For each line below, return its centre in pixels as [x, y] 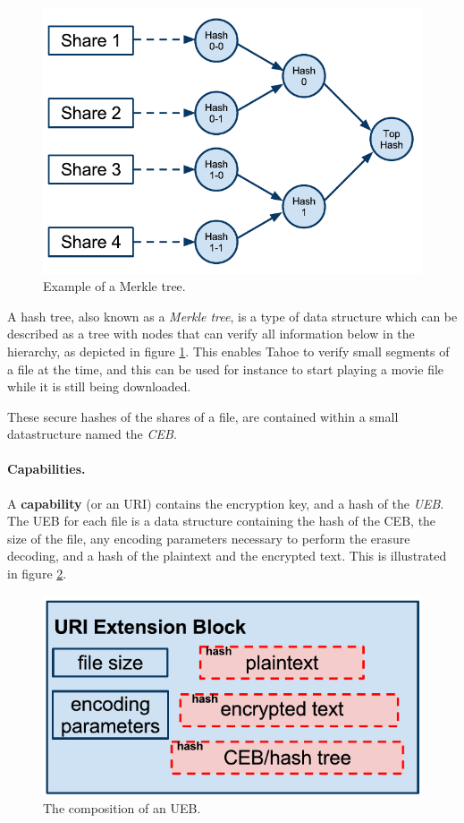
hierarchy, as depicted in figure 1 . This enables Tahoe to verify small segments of [228, 351]
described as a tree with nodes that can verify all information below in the [211, 334]
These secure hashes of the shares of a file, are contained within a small [203, 416]
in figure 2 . [37, 574]
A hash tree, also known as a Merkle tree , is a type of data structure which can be [232, 316]
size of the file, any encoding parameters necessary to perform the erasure [209, 538]
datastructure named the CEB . [92, 434]
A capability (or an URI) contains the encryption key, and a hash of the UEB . [226, 503]
